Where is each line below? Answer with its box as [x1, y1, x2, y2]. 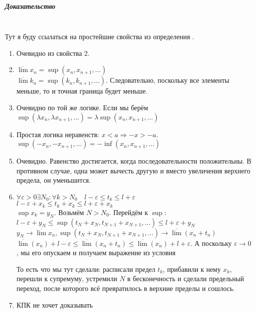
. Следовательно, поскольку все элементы [106, 75, 230, 85]
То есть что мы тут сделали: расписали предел [16, 264, 156, 274]
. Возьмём [54, 207, 84, 217]
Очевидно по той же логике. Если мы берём [16, 102, 148, 112]
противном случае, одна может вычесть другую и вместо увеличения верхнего [16, 165, 251, 175]
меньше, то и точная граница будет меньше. [16, 86, 148, 96]
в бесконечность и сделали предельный [127, 273, 244, 284]
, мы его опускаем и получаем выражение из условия [16, 247, 176, 258]
